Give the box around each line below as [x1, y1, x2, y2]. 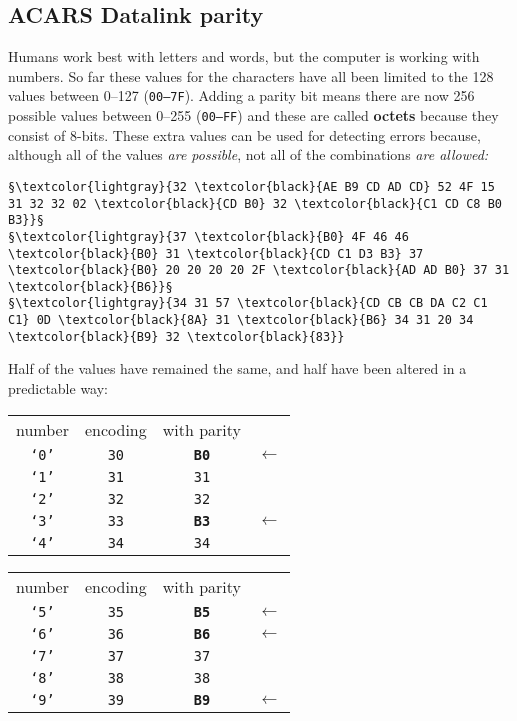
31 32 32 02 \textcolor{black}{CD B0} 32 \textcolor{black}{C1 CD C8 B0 [8, 196, 502, 211]
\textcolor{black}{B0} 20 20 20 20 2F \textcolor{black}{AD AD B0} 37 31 [8, 263, 510, 278]
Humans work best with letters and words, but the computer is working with [8, 46, 480, 67]
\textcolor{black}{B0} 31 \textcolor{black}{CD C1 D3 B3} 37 [8, 246, 424, 261]
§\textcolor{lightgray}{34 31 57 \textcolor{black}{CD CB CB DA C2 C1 [8, 296, 488, 311]
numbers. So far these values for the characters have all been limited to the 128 [8, 65, 494, 86]
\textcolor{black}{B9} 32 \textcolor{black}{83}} [8, 329, 345, 344]
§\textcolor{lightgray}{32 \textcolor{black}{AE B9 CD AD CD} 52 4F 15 [8, 179, 495, 194]
